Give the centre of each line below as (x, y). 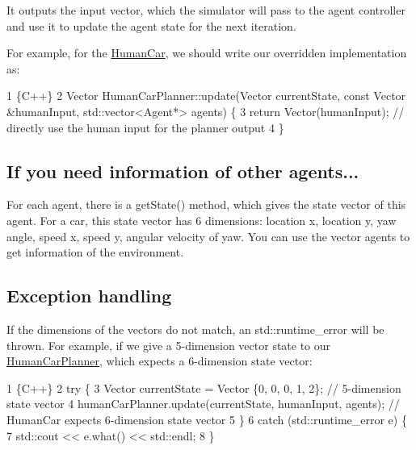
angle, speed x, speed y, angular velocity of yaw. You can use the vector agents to (208, 236)
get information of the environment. (95, 252)
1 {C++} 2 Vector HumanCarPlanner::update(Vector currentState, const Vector (206, 96)
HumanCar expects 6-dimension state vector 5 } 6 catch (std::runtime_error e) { (207, 419)
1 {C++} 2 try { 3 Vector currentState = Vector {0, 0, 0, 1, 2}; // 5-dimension (204, 387)
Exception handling (89, 296)
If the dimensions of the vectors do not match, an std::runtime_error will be (195, 329)
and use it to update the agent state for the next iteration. (151, 25)
